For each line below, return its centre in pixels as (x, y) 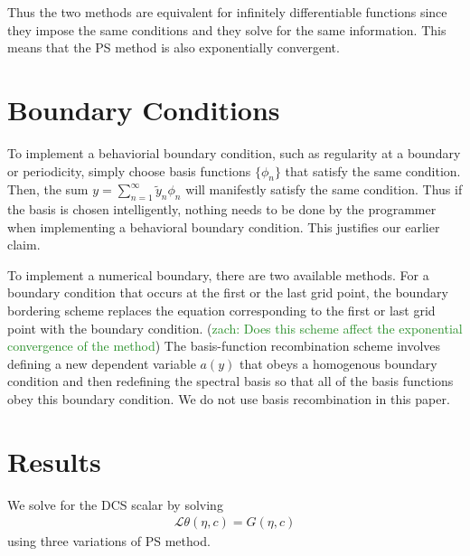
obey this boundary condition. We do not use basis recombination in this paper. (229, 399)
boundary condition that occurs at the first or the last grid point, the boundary (228, 292)
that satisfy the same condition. (373, 170)
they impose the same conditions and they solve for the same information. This (227, 29)
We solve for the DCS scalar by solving (115, 504)
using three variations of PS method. (109, 541)
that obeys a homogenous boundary (338, 363)
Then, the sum (48, 189)
